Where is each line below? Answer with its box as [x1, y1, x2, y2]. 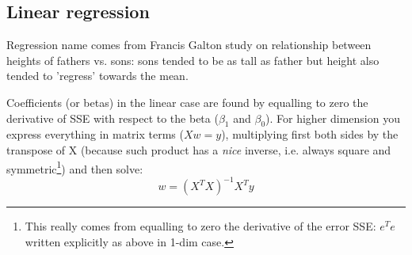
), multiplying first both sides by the [221, 126, 399, 143]
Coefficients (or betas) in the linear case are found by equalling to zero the [6, 93, 368, 110]
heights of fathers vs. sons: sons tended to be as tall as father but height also [6, 51, 380, 68]
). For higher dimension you [265, 109, 400, 126]
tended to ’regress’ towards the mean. [6, 67, 189, 84]
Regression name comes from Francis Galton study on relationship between [6, 36, 372, 53]
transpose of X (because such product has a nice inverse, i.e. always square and [6, 141, 391, 158]
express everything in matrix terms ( [6, 126, 184, 143]
